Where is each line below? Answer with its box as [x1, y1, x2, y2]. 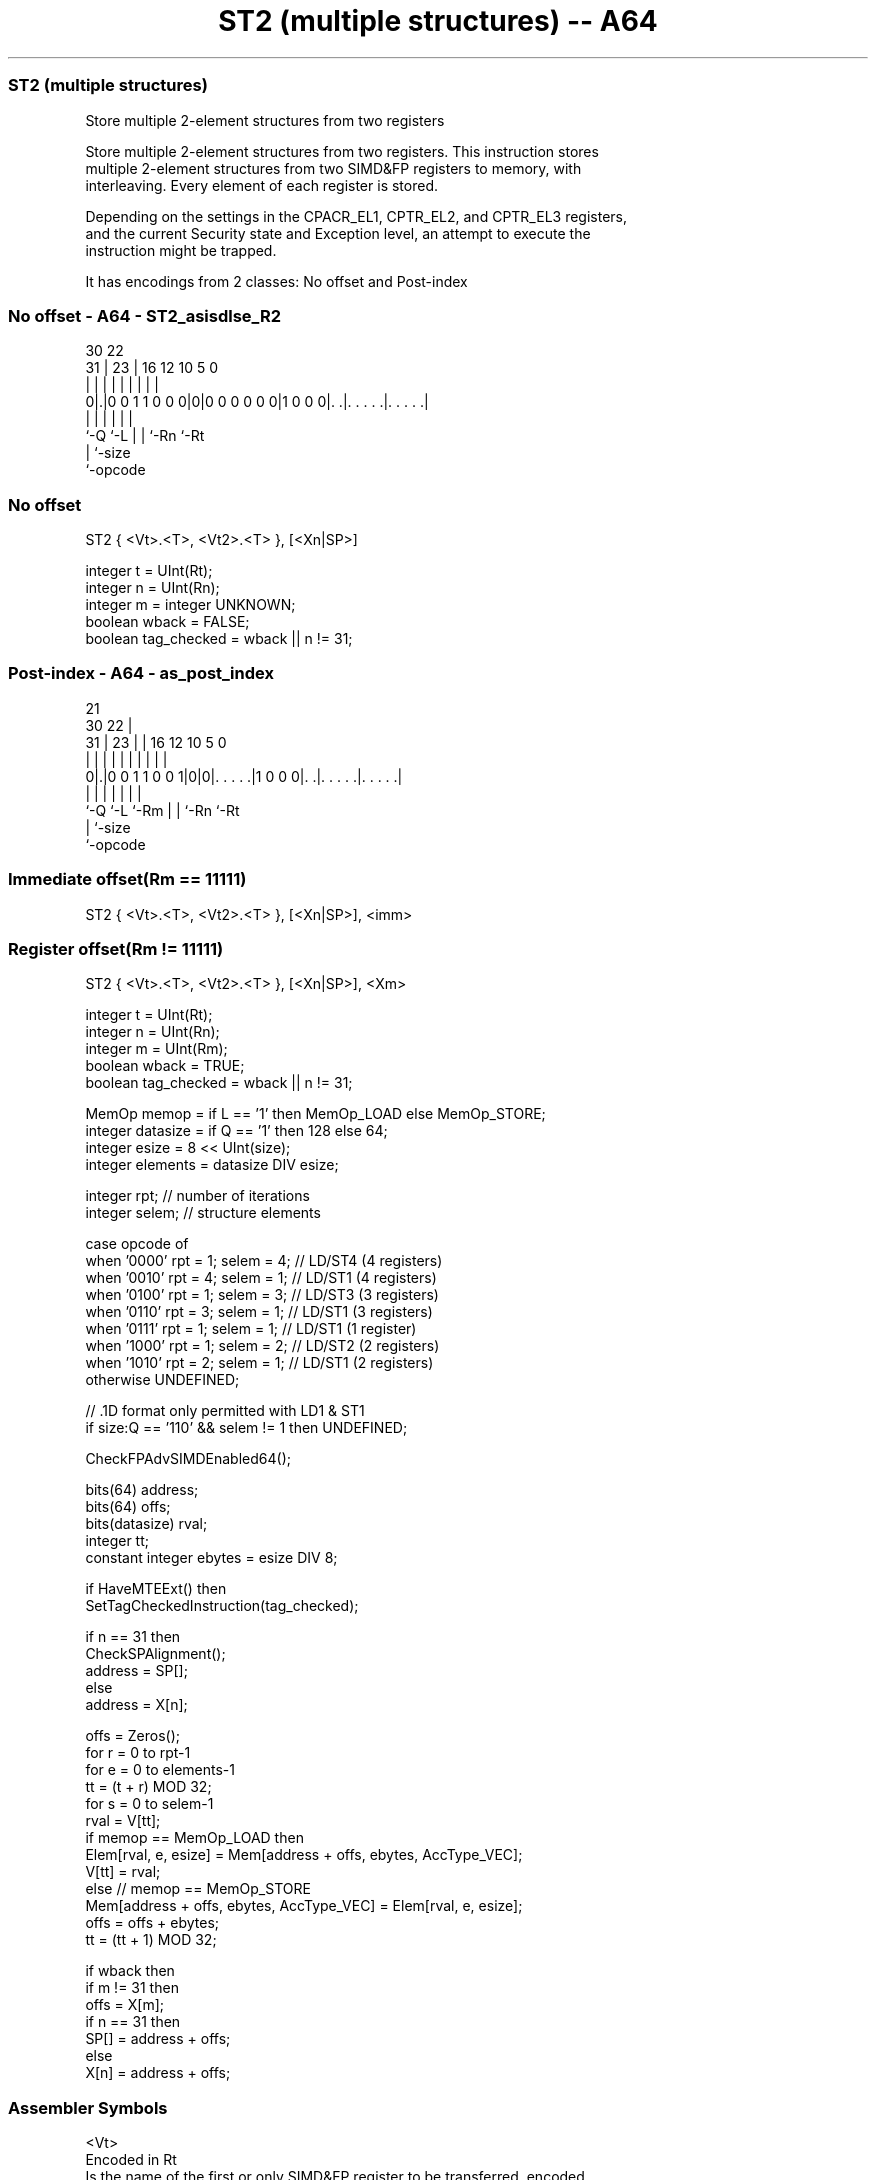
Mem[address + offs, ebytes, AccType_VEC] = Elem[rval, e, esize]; [85, 1897, 523, 1915]
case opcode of [85, 1235, 189, 1253]
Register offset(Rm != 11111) [8, 938, 224, 959]
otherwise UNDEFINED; [85, 1371, 240, 1389]
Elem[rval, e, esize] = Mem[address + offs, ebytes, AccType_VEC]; [85, 1846, 523, 1864]
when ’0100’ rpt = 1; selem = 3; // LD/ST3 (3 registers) [85, 1286, 439, 1304]
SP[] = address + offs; [85, 2030, 231, 2048]
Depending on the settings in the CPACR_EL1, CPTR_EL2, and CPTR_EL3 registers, [85, 207, 628, 225]
